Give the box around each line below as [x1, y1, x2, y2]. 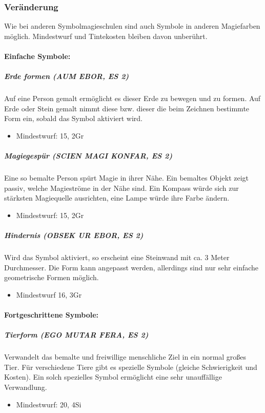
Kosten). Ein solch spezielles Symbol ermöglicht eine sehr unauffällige [4, 371, 222, 382]
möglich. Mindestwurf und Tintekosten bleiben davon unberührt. [4, 30, 208, 41]
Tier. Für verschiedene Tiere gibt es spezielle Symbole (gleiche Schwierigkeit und [4, 361, 257, 372]
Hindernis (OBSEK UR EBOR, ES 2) [4, 230, 144, 241]
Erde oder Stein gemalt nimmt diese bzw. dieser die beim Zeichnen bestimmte [4, 103, 250, 113]
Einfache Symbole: [4, 51, 71, 61]
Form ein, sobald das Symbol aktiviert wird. [4, 113, 143, 124]
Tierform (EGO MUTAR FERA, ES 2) [4, 329, 149, 340]
